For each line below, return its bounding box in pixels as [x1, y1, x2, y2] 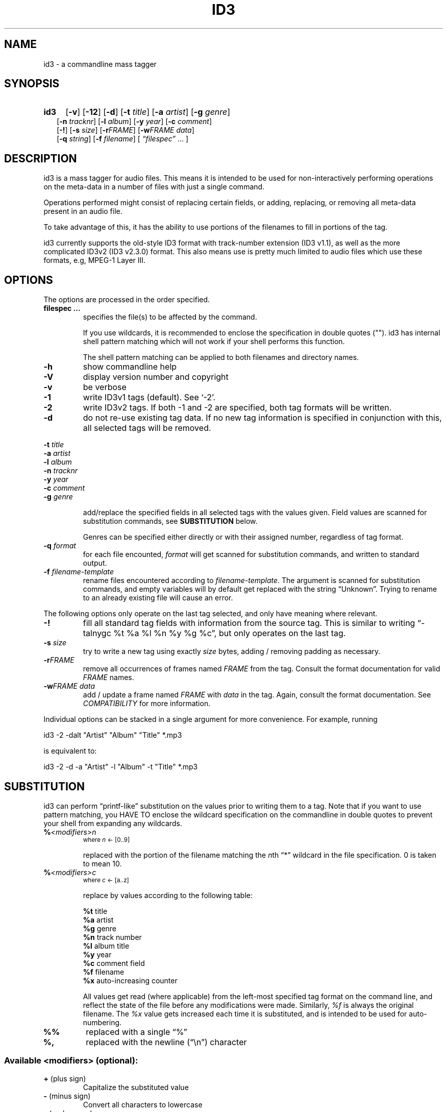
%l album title [83, 941, 130, 950]
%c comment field [83, 958, 145, 968]
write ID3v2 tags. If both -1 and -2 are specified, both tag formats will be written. [83, 402, 392, 413]
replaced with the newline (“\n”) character [86, 1036, 247, 1047]
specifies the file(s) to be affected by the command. [83, 312, 257, 322]
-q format [43, 541, 76, 550]
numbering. [83, 1018, 122, 1027]
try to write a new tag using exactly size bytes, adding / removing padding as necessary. [83, 647, 381, 656]
